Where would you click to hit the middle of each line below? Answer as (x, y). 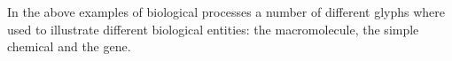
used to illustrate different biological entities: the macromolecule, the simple (213, 29)
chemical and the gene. (69, 46)
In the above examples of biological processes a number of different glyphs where (226, 11)
